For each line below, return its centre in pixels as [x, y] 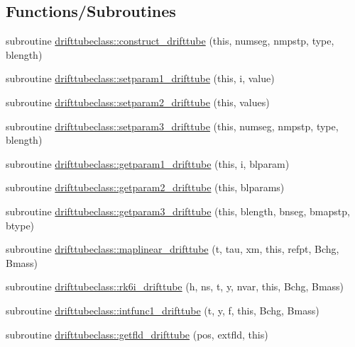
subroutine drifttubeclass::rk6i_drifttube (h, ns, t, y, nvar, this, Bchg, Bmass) [175, 286]
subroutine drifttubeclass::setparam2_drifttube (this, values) [138, 102]
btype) [20, 225]
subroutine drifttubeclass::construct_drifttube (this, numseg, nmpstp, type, [170, 41]
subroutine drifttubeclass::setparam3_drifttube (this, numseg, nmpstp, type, [172, 126]
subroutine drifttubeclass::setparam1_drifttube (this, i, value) [140, 78]
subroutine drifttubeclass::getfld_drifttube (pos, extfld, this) [137, 334]
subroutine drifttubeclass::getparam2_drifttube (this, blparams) [145, 187]
